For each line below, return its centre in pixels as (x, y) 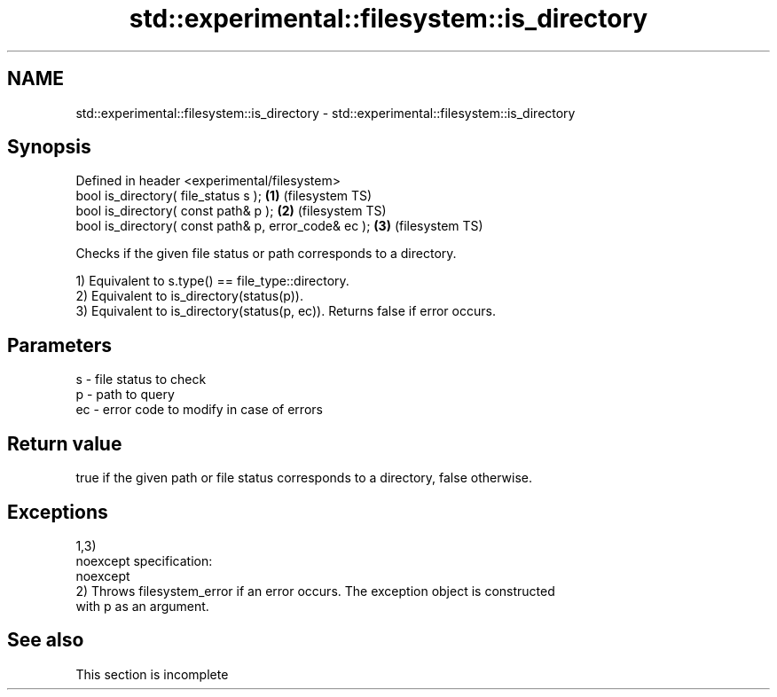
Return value (65, 443)
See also (46, 640)
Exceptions (58, 512)
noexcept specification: (144, 560)
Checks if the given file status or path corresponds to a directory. (266, 254)
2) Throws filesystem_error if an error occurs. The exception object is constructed (315, 591)
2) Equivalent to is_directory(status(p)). (189, 296)
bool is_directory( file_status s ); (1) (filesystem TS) (224, 196)
